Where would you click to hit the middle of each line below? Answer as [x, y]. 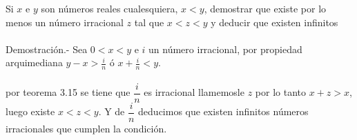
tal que [149, 22]
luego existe [30, 111]
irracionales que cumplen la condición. [86, 128]
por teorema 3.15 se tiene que [68, 92]
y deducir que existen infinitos [274, 22]
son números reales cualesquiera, [109, 8]
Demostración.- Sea [47, 49]
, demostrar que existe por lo [265, 8]
